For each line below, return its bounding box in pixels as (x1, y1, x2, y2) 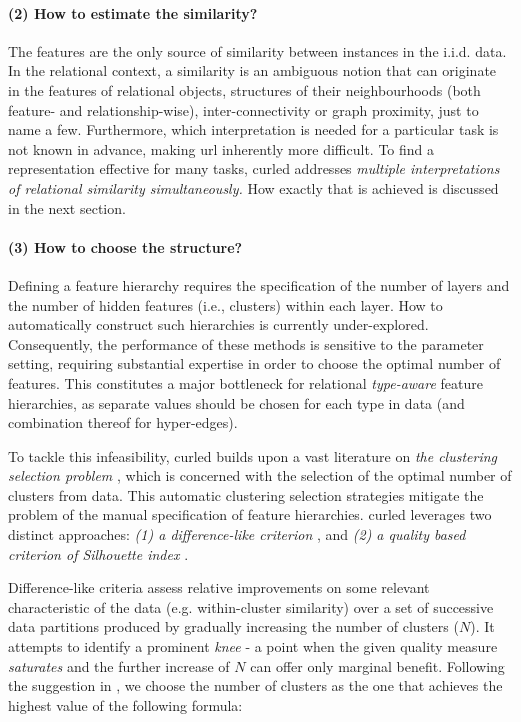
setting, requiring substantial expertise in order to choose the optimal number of (8, 353, 501, 374)
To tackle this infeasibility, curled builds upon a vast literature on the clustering (8, 445, 498, 466)
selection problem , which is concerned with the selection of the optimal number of (8, 465, 512, 486)
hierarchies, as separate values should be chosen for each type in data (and (8, 392, 465, 413)
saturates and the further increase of (8, 655, 230, 676)
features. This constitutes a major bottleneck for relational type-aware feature (8, 372, 484, 393)
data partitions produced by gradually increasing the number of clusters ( (8, 616, 459, 637)
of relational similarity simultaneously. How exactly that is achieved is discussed (8, 177, 499, 198)
